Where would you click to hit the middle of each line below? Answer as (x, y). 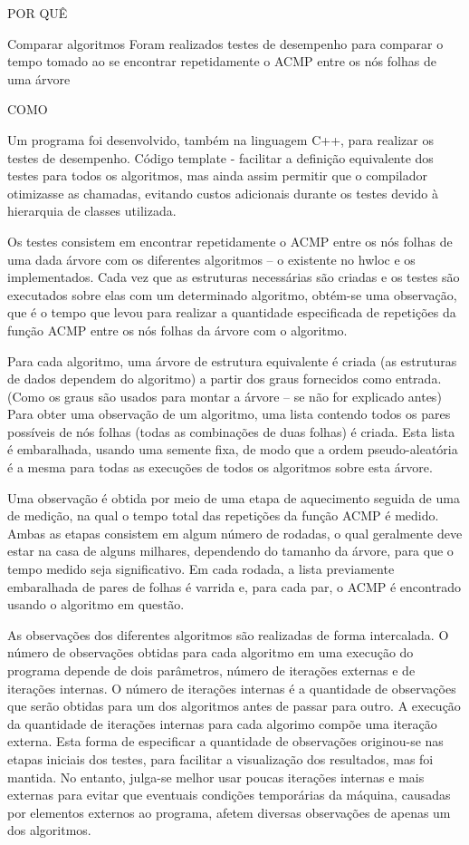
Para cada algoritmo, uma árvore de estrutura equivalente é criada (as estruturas (232, 360)
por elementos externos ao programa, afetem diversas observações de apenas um (229, 812)
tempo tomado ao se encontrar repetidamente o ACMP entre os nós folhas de (222, 61)
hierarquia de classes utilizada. (92, 211)
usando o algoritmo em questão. (96, 604)
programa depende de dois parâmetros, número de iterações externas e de (211, 670)
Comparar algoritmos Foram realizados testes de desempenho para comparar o (225, 43)
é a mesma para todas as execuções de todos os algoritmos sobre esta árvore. (220, 467)
